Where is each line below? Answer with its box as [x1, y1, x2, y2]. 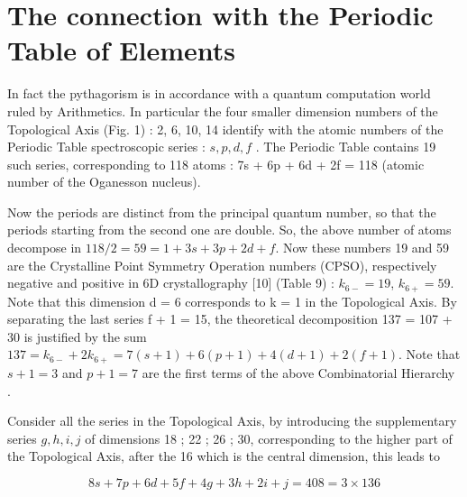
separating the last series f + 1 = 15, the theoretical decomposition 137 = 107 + [7, 309, 453, 328]
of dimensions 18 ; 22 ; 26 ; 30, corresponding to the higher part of [85, 428, 453, 447]
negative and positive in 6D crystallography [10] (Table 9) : [7, 273, 334, 292]
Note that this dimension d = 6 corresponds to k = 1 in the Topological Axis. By [7, 291, 457, 310]
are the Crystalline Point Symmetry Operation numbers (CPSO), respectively [7, 255, 437, 274]
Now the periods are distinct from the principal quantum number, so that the [7, 202, 436, 221]
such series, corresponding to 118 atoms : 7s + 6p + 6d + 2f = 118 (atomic [7, 154, 425, 173]
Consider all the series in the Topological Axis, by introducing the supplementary [7, 411, 457, 430]
